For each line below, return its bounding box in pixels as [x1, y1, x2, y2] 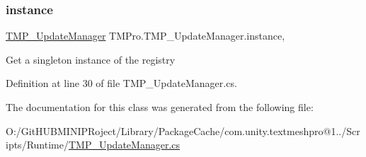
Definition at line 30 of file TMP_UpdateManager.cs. [6, 76, 237, 91]
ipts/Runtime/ [6, 137, 69, 152]
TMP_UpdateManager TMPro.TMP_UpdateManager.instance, [6, 28, 285, 43]
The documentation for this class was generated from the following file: [6, 100, 314, 114]
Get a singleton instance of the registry [6, 52, 176, 66]
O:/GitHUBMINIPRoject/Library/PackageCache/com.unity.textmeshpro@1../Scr [6, 123, 360, 138]
